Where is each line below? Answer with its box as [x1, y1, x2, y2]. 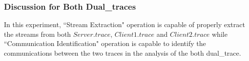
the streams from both [4, 29, 71, 39]
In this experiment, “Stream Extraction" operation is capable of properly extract [4, 19, 245, 30]
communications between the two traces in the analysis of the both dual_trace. [4, 48, 241, 58]
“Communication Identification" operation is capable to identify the [4, 38, 206, 48]
